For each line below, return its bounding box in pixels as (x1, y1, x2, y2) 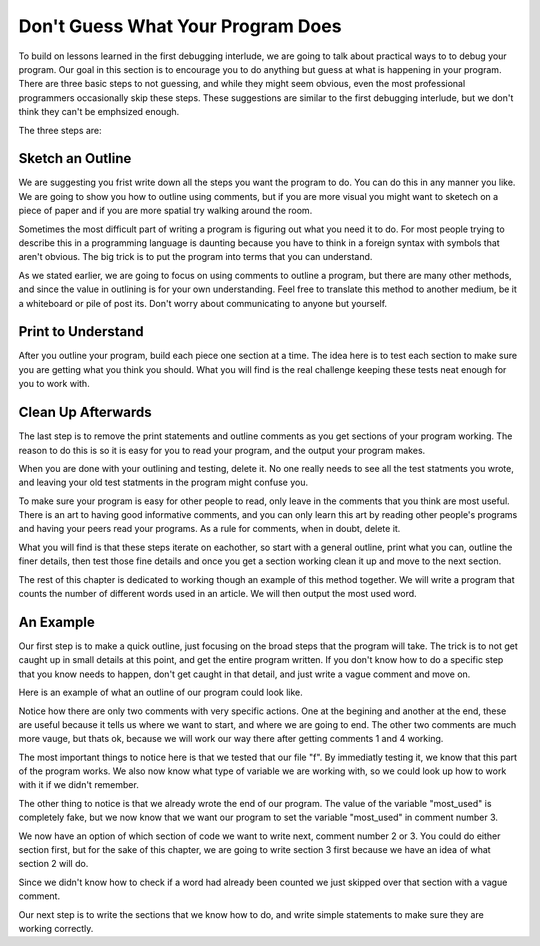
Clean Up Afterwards (18, 404, 152, 421)
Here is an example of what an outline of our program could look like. (18, 686, 304, 699)
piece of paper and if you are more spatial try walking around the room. (18, 205, 313, 217)
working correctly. (18, 922, 94, 934)
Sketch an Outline (18, 150, 132, 167)
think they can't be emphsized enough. (18, 106, 180, 118)
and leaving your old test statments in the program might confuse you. (18, 476, 309, 489)
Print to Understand (18, 323, 144, 340)
